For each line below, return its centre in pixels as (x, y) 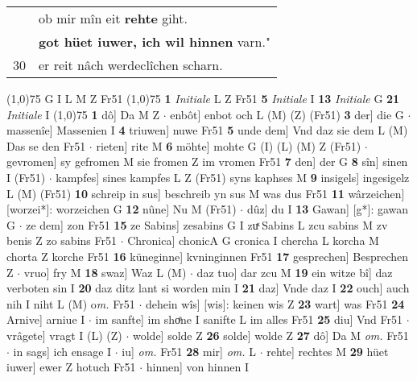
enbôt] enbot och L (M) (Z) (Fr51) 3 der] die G (287, 114)
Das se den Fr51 (46, 145)
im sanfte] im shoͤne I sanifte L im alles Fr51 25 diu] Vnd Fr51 (249, 319)
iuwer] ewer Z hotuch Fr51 (71, 367)
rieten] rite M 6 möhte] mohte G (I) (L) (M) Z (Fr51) (229, 145)
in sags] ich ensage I (62, 351)
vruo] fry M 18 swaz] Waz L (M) (105, 272)
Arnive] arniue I (46, 319)
